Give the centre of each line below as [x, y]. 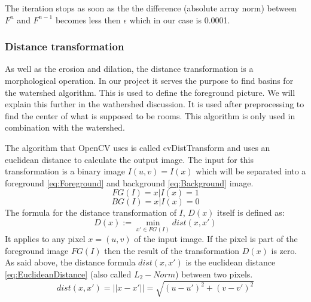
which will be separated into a [251, 171]
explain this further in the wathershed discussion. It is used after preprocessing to [155, 104]
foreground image [37, 250]
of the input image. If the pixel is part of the [216, 239]
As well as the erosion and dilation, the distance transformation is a [129, 69]
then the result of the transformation [172, 250]
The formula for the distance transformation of [91, 212]
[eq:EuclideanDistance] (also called [68, 274]
